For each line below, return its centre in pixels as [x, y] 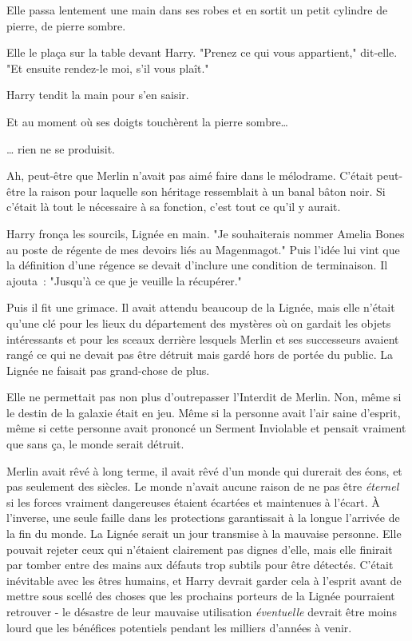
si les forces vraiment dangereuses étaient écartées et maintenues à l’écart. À [193, 502]
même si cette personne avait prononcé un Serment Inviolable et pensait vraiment [206, 428]
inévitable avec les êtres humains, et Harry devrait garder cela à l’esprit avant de [204, 580]
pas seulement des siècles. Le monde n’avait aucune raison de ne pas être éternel [203, 486]
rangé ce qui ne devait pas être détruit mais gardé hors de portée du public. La [200, 354]
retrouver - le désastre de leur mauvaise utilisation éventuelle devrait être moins [202, 611]
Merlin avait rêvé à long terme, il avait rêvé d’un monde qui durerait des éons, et [204, 470]
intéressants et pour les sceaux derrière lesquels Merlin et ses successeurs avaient [203, 338]
